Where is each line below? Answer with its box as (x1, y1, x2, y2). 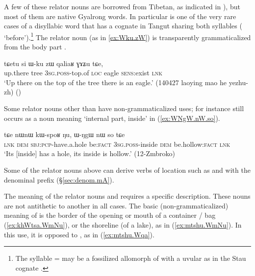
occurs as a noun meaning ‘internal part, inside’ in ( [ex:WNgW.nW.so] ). (4, 113, 220, 123)
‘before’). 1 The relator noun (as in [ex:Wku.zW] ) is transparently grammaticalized (4, 30, 251, 42)
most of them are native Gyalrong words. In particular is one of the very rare (4, 11, 236, 21)
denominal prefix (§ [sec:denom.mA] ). (4, 174, 114, 184)
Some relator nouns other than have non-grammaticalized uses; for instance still (4, 103, 244, 113)
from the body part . (4, 42, 66, 52)
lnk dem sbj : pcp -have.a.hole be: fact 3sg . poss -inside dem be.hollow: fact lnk (4, 138, 230, 149)
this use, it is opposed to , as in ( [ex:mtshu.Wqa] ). (4, 229, 154, 239)
